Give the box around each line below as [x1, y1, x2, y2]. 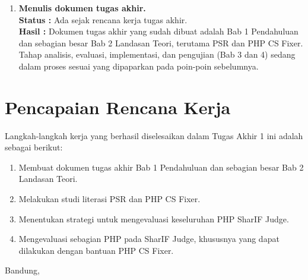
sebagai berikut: [5, 141, 63, 153]
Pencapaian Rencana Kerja [5, 95, 231, 119]
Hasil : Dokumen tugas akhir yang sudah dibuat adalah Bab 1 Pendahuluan [18, 25, 299, 37]
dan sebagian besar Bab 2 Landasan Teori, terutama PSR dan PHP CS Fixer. [18, 36, 303, 49]
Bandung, [5, 264, 40, 276]
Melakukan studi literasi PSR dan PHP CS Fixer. [18, 193, 201, 205]
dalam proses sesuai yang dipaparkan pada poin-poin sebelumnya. [18, 59, 259, 72]
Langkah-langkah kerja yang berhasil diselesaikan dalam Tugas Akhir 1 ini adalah [5, 129, 303, 141]
